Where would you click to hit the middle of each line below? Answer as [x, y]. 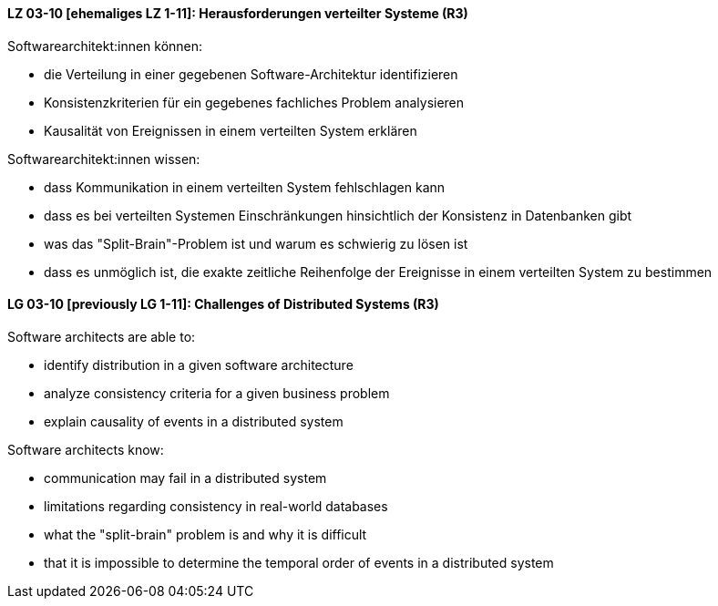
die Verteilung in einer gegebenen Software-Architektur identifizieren [251, 74]
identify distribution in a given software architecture [199, 365]
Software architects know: [86, 449]
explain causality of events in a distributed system [194, 421]
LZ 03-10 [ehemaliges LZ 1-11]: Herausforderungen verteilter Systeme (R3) [238, 13]
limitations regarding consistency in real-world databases [216, 506]
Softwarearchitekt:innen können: [105, 46]
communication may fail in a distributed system [185, 478]
